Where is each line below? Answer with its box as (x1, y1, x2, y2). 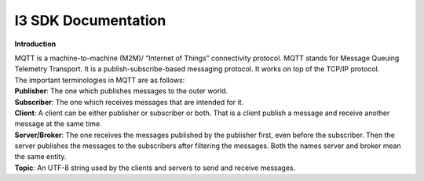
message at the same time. (14, 119, 102, 129)
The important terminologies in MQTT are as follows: (14, 75, 185, 85)
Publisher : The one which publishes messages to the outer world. (14, 86, 228, 96)
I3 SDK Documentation (14, 12, 166, 29)
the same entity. (14, 152, 67, 161)
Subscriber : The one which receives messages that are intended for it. (14, 97, 244, 107)
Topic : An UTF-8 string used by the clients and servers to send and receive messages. (14, 163, 296, 172)
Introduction (14, 39, 57, 49)
